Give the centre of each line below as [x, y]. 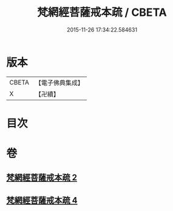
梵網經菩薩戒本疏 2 [42, 178]
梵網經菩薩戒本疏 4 [42, 200]
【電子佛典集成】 [59, 83]
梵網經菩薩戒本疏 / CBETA [102, 12]
